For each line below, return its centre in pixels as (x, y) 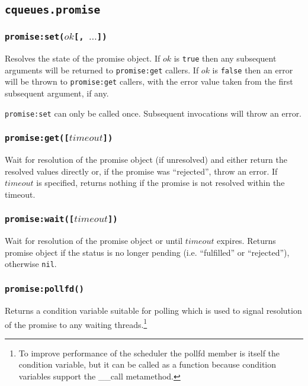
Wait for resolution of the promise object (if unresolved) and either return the (146, 160)
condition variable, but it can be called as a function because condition (147, 364)
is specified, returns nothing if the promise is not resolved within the (161, 183)
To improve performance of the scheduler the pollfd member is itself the (149, 353)
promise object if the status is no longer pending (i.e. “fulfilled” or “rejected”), (147, 252)
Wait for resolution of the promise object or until (94, 241)
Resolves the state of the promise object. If (83, 58)
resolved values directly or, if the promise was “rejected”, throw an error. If (141, 171)
